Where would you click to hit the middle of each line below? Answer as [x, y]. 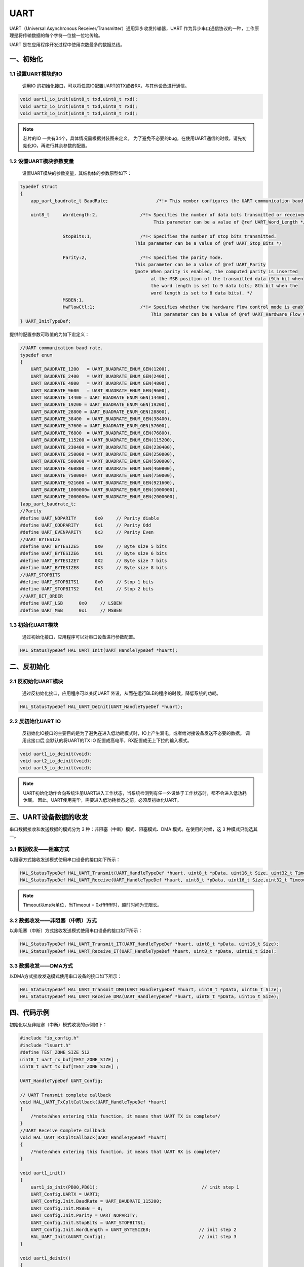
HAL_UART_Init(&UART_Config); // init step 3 [134, 1237]
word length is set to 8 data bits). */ [202, 293]
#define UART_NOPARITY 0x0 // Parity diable [89, 518]
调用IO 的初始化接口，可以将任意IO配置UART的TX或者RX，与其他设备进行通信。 [106, 86]
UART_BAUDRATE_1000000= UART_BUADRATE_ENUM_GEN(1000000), [104, 490]
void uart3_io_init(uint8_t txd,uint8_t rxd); [79, 114]
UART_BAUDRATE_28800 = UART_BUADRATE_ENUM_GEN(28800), [100, 412]
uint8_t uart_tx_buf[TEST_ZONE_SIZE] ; [69, 1067]
